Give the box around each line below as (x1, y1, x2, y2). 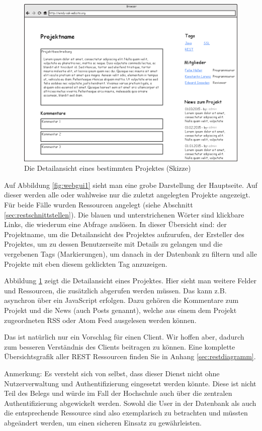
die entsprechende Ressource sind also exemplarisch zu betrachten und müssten (4, 407, 248, 418)
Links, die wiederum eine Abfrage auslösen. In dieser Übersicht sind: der (4, 219, 227, 230)
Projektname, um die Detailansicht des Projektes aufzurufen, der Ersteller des (4, 229, 244, 239)
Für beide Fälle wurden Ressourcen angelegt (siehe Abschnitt (4, 199, 193, 210)
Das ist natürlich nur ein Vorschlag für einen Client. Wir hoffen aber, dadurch (4, 332, 244, 342)
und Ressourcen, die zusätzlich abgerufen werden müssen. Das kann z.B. (4, 285, 227, 295)
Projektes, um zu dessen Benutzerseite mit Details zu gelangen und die (4, 239, 223, 249)
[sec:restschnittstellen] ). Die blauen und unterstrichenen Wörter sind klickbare (4, 209, 244, 220)
